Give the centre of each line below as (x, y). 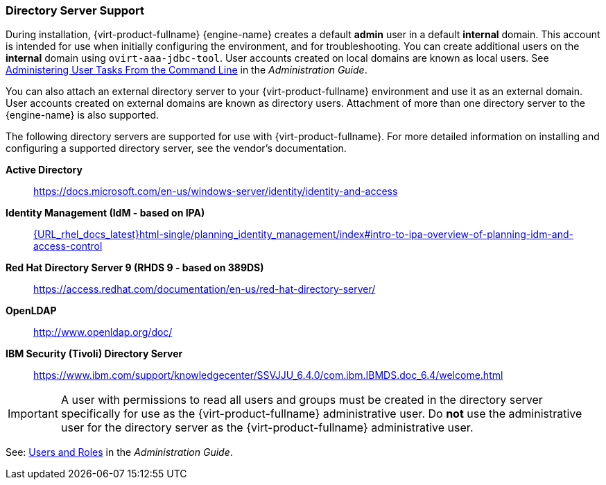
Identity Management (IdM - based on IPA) (105, 213)
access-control (68, 246)
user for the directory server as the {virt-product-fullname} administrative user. (267, 428)
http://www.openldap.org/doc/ (103, 332)
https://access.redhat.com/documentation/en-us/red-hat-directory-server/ (205, 289)
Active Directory (44, 170)
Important (33, 414)
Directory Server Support (75, 10)
